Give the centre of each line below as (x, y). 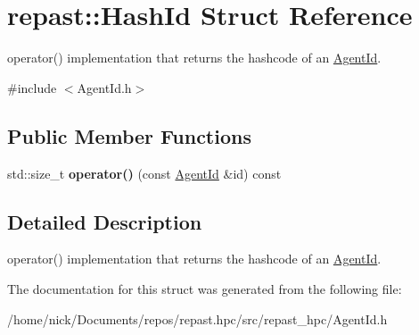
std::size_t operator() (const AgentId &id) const (144, 173)
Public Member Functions (129, 135)
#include (32, 87)
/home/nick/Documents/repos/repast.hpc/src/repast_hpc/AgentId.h (197, 318)
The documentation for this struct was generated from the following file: (205, 288)
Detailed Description (105, 221)
